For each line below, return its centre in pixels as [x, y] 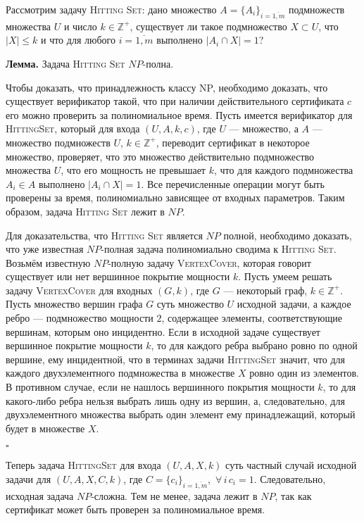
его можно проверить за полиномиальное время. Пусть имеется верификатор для [179, 114]
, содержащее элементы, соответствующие [252, 318]
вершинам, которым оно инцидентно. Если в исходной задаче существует [163, 331]
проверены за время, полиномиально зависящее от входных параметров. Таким [175, 197]
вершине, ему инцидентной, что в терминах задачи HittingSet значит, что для [175, 359]
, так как [293, 495]
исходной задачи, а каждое [294, 304]
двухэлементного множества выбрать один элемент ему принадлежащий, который [181, 414]
